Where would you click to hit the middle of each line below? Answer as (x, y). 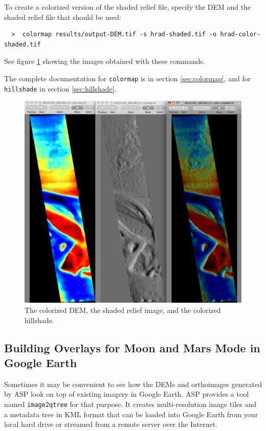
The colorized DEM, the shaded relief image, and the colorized (123, 310)
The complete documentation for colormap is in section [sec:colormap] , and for (128, 78)
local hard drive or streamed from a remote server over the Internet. (111, 424)
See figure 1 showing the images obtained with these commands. (105, 61)
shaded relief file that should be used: (63, 17)
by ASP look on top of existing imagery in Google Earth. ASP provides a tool (127, 394)
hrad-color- (240, 35)
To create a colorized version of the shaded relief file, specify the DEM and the (128, 7)
